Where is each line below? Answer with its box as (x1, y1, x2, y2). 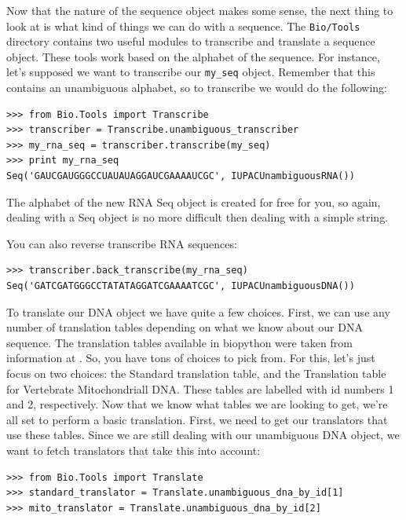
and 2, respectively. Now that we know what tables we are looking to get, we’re (6, 396, 388, 412)
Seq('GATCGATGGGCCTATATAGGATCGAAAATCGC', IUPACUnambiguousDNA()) (6, 280, 355, 292)
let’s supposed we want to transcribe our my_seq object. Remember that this (6, 64, 375, 80)
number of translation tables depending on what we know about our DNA (6, 319, 363, 335)
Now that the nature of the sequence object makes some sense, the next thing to (6, 2, 393, 18)
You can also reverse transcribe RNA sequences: (6, 235, 237, 251)
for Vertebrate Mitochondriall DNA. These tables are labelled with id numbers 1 (6, 380, 394, 397)
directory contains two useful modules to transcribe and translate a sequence (6, 33, 375, 49)
